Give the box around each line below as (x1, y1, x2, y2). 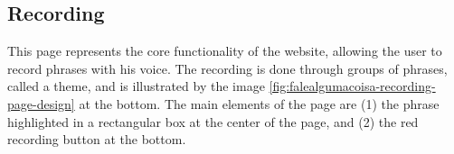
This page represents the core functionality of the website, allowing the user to (7, 41, 442, 60)
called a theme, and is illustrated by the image (7, 77, 265, 95)
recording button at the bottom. (7, 130, 186, 149)
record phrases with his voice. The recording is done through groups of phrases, (7, 59, 448, 77)
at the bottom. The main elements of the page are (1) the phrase (79, 94, 440, 113)
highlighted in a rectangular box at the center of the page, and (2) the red (7, 112, 419, 131)
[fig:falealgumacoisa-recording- (269, 77, 436, 95)
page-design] (7, 94, 75, 113)
